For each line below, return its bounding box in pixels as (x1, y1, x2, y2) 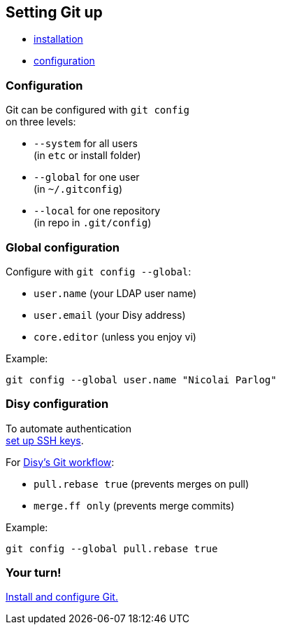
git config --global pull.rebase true (6, 542, 218, 554)
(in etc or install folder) (34, 149, 141, 162)
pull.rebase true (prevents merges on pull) (34, 477, 250, 490)
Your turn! (6, 566, 62, 580)
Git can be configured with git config (6, 104, 189, 116)
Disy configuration (6, 397, 109, 411)
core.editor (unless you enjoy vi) (34, 330, 196, 343)
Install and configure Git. (6, 591, 118, 603)
